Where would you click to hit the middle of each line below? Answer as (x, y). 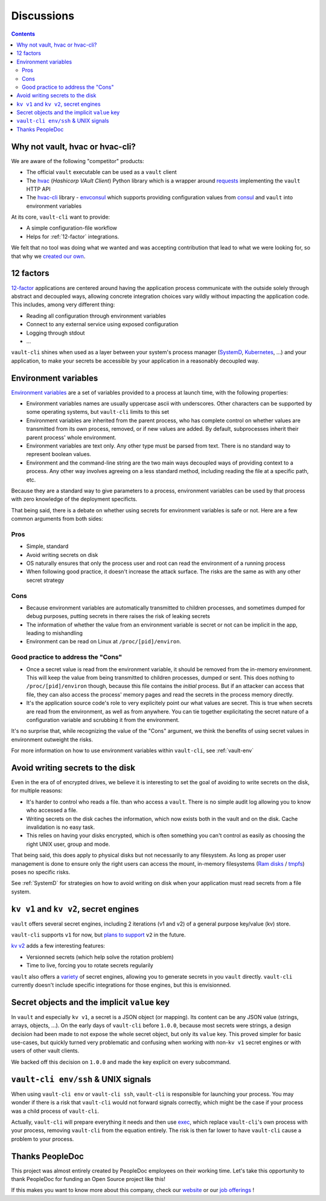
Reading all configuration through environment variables (96, 316)
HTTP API (38, 189)
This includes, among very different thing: (63, 304)
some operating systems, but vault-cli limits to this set (97, 412)
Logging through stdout (56, 333)
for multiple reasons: (37, 791)
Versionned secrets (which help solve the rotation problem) (100, 957)
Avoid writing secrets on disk (62, 555)
